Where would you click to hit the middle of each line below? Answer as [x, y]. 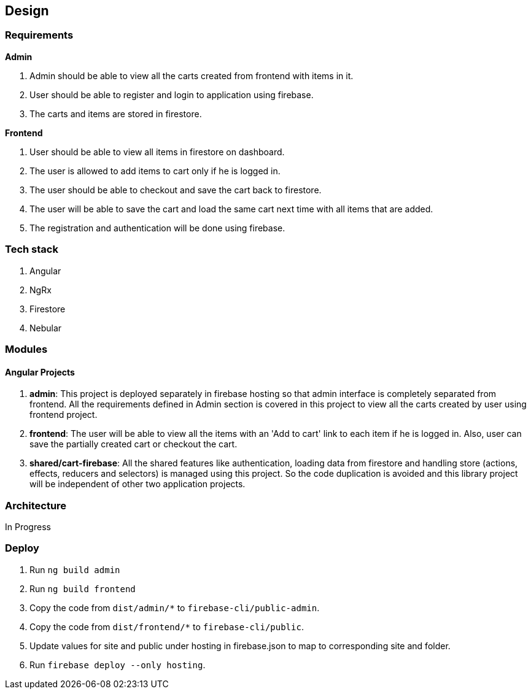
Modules [26, 349]
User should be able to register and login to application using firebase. [172, 94]
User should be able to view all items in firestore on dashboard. [157, 152]
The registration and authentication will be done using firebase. [157, 228]
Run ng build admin [75, 569]
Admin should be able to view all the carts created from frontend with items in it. [192, 75]
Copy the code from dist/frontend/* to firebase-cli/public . [167, 627]
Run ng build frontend [83, 588]
